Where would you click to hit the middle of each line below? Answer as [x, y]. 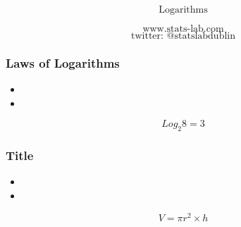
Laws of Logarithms [63, 62]
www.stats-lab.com [183, 29]
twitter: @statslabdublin [183, 36]
